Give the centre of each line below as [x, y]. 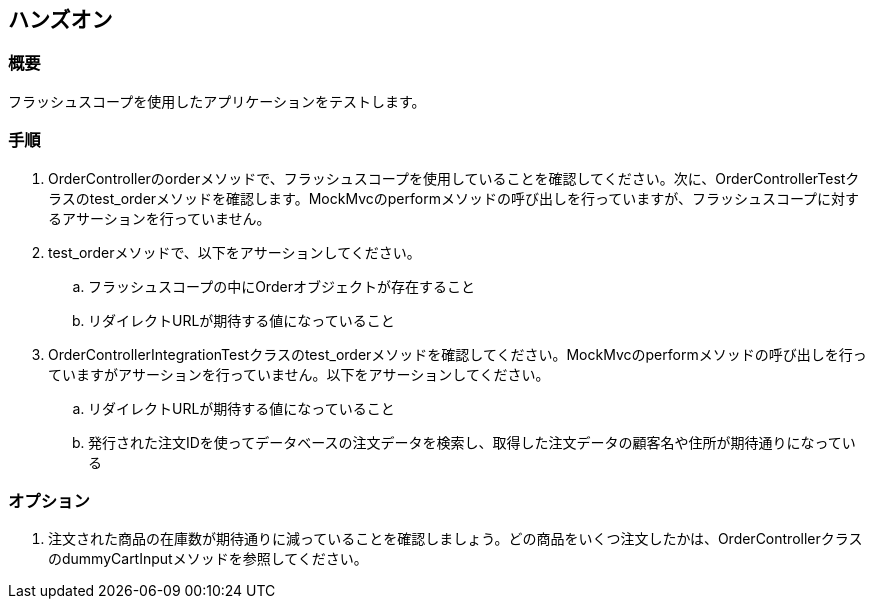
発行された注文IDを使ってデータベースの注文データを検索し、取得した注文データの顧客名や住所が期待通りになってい [472, 442]
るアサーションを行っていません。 [159, 218]
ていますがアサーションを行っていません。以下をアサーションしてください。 [299, 374]
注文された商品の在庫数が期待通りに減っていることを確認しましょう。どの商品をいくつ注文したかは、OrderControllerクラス [455, 539]
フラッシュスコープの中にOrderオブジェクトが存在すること [281, 286]
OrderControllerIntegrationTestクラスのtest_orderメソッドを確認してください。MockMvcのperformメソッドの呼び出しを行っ [457, 354]
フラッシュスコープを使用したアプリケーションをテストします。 [217, 101]
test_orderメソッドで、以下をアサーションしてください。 [234, 252]
